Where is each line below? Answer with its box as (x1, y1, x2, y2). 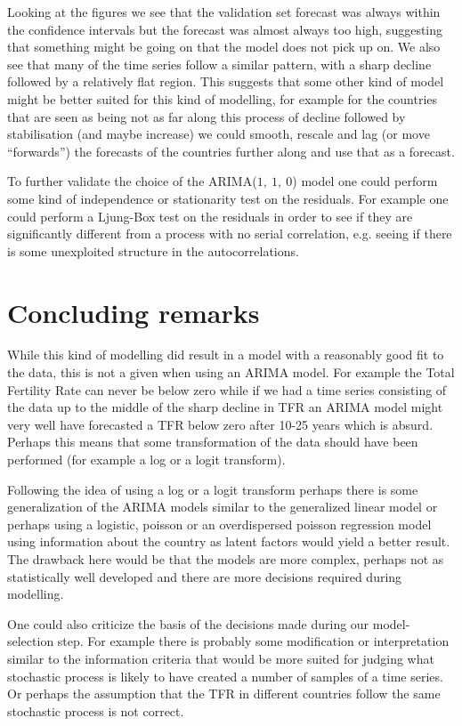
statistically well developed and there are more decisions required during (7, 567, 402, 585)
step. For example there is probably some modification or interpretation (57, 632, 450, 650)
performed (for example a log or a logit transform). (7, 450, 286, 468)
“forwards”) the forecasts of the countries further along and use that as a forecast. (7, 141, 455, 160)
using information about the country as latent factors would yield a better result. (7, 532, 450, 551)
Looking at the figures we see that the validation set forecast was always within (7, 3, 441, 20)
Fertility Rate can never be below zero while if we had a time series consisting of (7, 380, 447, 399)
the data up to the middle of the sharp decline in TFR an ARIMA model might (7, 398, 443, 416)
